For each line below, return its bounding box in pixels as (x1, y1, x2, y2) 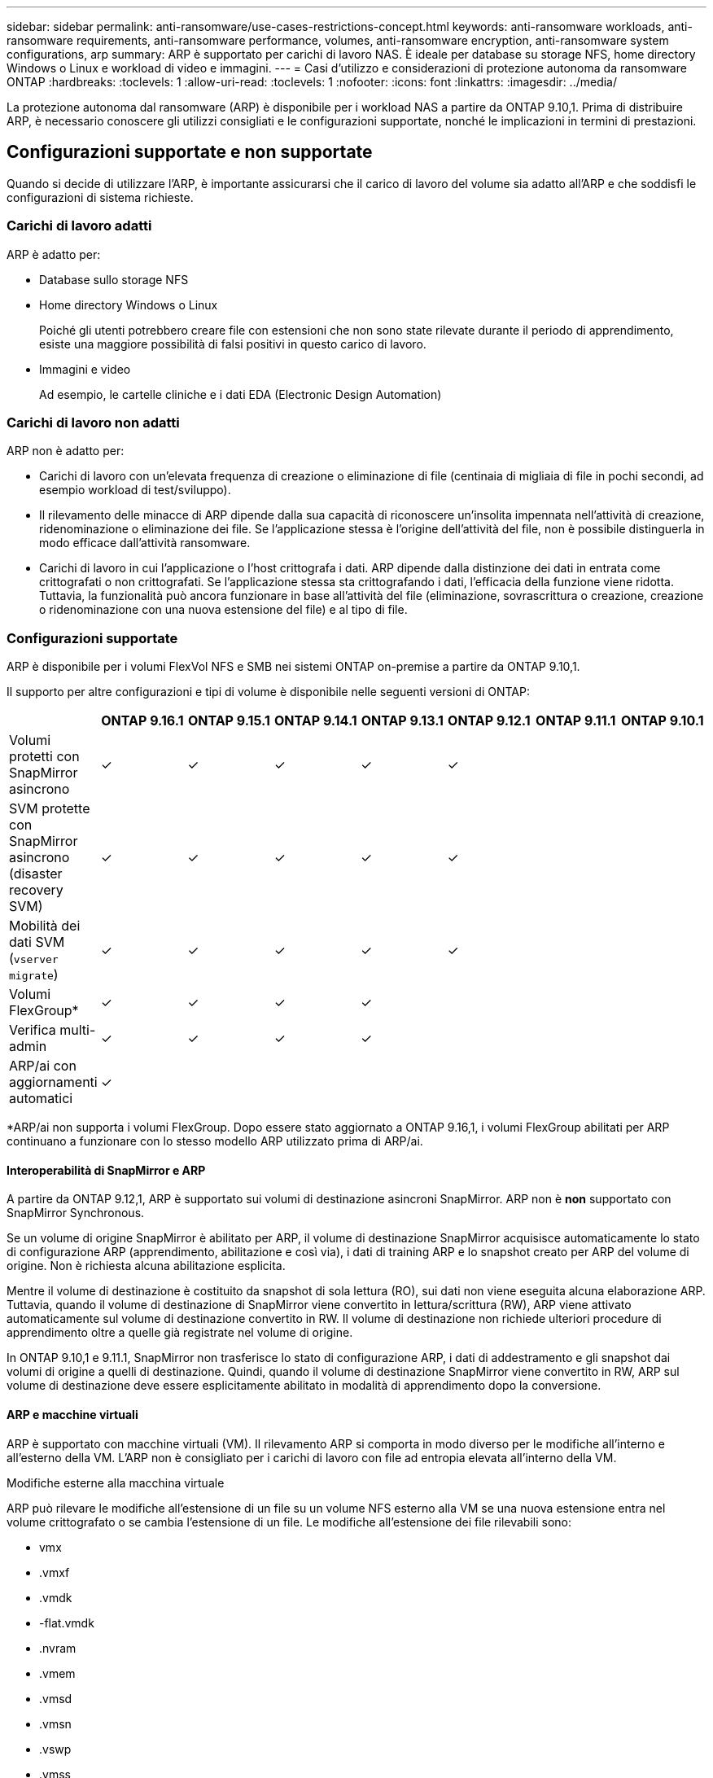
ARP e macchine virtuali (7, 1407, 138, 1421)
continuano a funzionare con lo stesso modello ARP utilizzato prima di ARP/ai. (7, 1134, 423, 1149)
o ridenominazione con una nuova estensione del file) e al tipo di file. (39, 602, 408, 617)
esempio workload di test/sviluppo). (39, 483, 231, 497)
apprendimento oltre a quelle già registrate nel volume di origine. (7, 1325, 353, 1340)
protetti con (9, 748, 80, 765)
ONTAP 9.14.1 (274, 712, 357, 729)
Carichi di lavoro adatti (7, 217, 152, 234)
